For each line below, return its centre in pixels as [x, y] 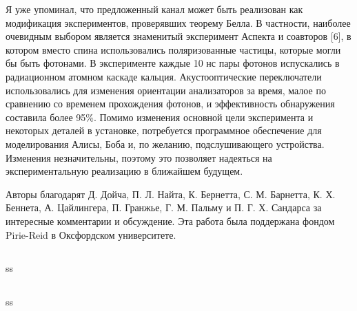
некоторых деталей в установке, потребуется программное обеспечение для [164, 130]
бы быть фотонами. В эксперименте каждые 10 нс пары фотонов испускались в [173, 63]
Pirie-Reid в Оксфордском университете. [91, 234]
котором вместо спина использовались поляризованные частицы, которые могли [173, 49]
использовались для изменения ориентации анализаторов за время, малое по [166, 90]
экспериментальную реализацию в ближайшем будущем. [124, 171]
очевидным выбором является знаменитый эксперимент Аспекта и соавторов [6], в [178, 36]
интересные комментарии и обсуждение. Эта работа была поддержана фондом [170, 221]
